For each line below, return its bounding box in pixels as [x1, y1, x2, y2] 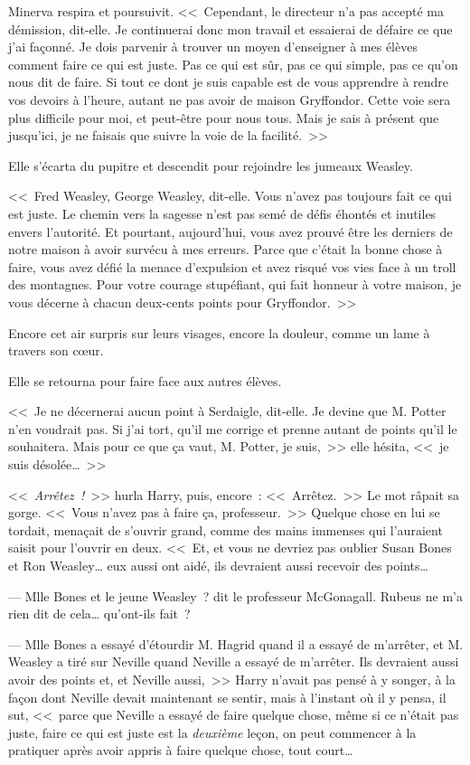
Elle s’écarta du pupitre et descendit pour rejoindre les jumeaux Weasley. [8, 156, 413, 175]
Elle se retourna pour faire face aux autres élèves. [8, 371, 282, 390]
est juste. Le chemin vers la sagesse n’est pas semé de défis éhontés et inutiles [8, 203, 437, 222]
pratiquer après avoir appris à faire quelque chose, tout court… [8, 741, 353, 760]
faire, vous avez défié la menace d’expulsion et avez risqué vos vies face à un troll [8, 257, 456, 276]
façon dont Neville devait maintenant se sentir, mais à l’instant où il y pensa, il [8, 687, 446, 706]
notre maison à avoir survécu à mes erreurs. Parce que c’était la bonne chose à [8, 240, 443, 259]
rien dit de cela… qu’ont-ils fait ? [8, 604, 191, 623]
